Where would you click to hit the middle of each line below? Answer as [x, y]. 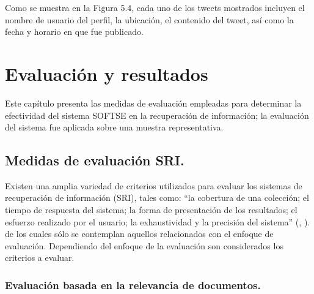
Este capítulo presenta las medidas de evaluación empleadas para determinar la [153, 103]
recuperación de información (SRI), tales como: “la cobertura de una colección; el [157, 198]
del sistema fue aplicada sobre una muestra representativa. [114, 127]
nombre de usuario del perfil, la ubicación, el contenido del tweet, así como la [149, 19]
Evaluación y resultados [107, 73]
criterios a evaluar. [40, 258]
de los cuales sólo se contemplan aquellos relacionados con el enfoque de [139, 234]
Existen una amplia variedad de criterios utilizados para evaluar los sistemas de [154, 185]
